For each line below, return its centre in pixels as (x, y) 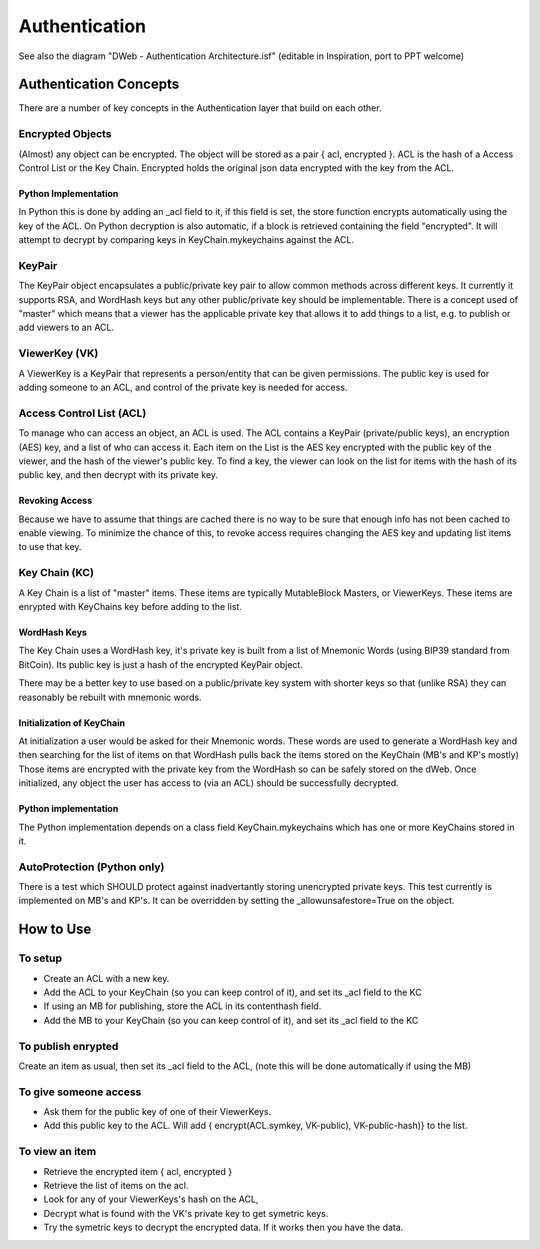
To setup (40, 958)
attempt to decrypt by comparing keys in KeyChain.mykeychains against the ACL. (186, 240)
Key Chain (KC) (56, 573)
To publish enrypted (68, 1046)
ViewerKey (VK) (58, 353)
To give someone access (80, 1092)
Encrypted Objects (65, 134)
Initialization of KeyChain (71, 722)
